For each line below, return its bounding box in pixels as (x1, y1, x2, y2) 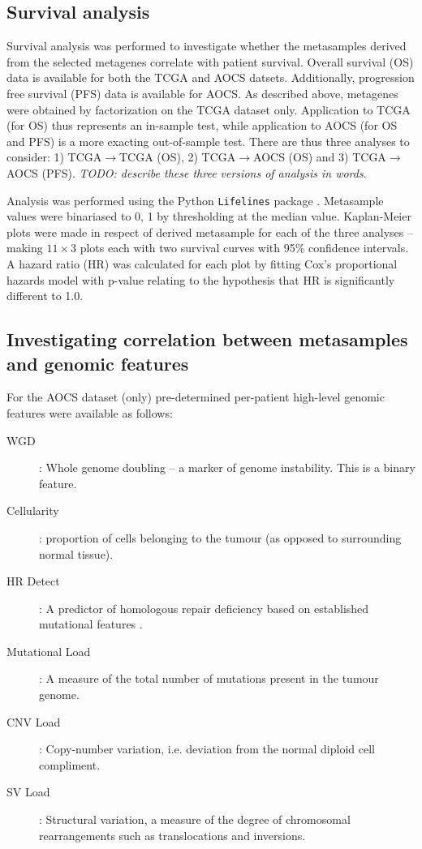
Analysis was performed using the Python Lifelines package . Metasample (6, 191, 384, 208)
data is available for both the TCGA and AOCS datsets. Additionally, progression (6, 69, 415, 86)
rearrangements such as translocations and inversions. (39, 826, 306, 843)
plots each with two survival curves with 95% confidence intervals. (80, 239, 409, 256)
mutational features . (39, 615, 143, 632)
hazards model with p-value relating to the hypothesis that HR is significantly (6, 271, 395, 288)
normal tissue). (39, 545, 114, 562)
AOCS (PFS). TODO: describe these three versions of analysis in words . (6, 164, 367, 181)
